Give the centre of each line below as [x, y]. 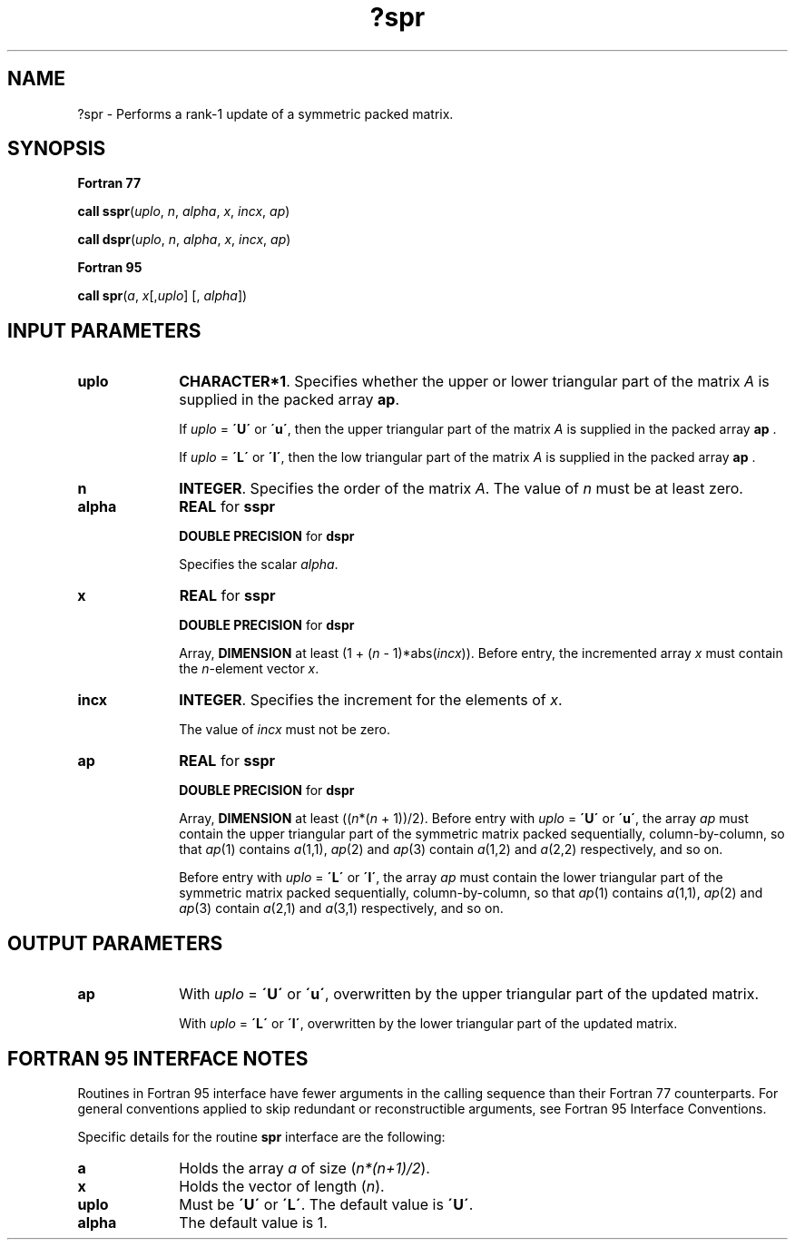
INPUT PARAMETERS [104, 330]
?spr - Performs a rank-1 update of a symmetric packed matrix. [265, 113]
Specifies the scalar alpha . [259, 565]
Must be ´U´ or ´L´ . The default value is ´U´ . [326, 1204]
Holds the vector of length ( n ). [282, 1186]
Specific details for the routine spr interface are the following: [261, 1136]
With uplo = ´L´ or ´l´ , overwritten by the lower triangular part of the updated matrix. [428, 1024]
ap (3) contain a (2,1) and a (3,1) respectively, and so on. [341, 908]
